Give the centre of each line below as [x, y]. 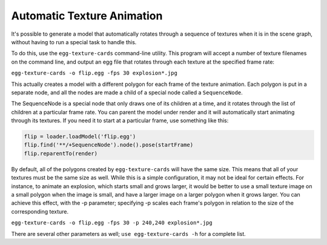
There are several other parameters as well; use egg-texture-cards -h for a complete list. [129, 234]
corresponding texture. [40, 211]
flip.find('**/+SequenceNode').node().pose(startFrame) [109, 145]
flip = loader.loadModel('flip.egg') [80, 137]
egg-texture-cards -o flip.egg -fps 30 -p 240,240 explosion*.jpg [112, 223]
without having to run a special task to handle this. [74, 42]
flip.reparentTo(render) [61, 153]
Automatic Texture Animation [87, 16]
